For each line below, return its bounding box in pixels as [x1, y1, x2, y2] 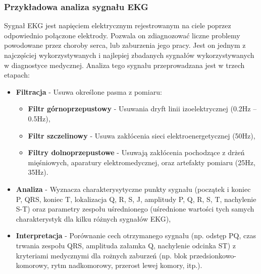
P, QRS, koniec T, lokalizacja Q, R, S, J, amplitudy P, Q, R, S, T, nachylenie [16, 193, 256, 204]
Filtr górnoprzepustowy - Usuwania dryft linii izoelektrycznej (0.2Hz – [28, 103, 257, 114]
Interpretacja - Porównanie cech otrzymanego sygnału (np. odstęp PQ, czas [16, 230, 256, 241]
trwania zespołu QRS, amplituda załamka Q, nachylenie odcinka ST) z [16, 240, 236, 250]
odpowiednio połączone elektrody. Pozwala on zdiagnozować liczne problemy [4, 30, 240, 40]
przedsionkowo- [189, 250, 237, 260]
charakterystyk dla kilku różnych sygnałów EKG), [16, 213, 171, 224]
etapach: [4, 70, 30, 80]
